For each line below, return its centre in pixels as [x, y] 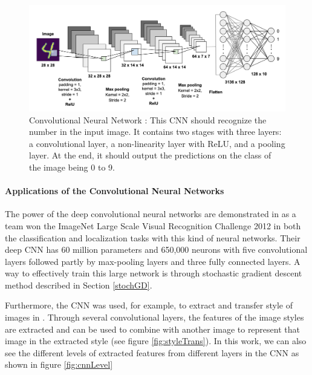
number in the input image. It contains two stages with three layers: [155, 132]
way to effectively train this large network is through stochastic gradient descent [154, 273]
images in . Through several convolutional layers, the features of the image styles [154, 317]
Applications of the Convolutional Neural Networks [115, 191]
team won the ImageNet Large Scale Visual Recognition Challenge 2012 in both [153, 225]
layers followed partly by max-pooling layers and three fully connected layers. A [153, 261]
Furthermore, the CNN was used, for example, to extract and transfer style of [149, 305]
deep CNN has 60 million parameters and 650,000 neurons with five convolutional [156, 249]
